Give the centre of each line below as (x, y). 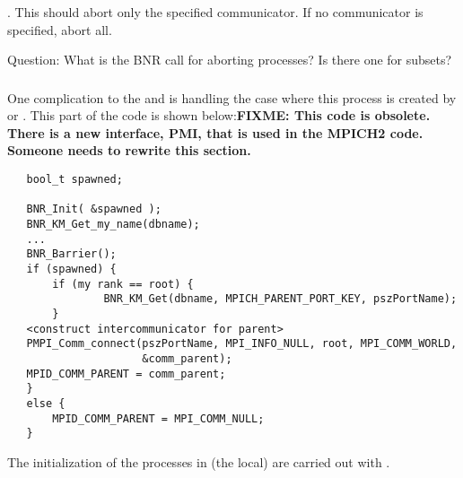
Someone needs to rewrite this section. (129, 150)
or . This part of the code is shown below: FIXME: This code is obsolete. (219, 115)
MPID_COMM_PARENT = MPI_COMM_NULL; (158, 418)
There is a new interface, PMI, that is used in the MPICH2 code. (215, 132)
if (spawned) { (71, 269)
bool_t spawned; (74, 179)
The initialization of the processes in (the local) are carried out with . (199, 461)
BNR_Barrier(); (71, 254)
